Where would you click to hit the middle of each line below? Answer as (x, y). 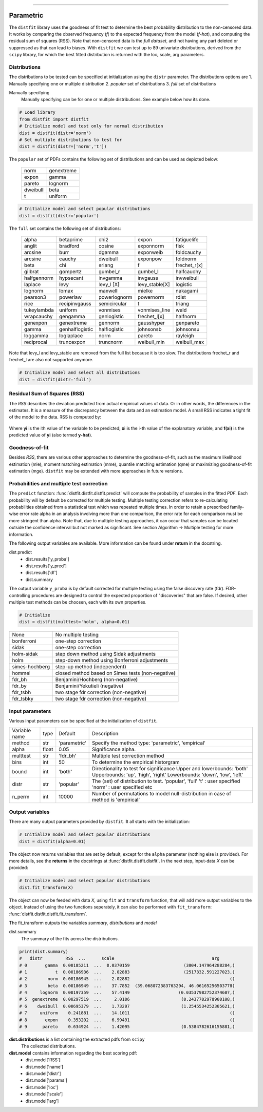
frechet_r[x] (189, 265)
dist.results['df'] (42, 573)
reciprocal (36, 342)
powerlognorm (115, 297)
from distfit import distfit (54, 119)
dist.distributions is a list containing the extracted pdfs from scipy (77, 1039)
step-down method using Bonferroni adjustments (112, 660)
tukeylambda (39, 310)
